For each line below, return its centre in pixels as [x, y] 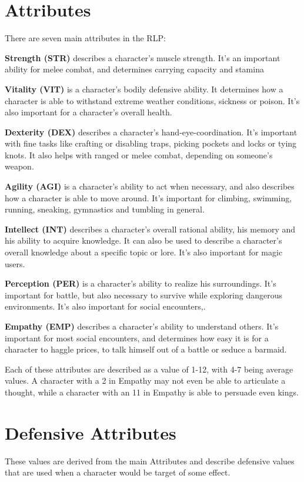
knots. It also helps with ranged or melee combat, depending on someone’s [139, 154]
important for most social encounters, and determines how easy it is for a [137, 338]
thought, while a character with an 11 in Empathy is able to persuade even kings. [152, 392]
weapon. [19, 166]
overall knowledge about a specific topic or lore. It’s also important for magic [144, 252]
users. [15, 263]
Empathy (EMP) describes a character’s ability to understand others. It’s [142, 326]
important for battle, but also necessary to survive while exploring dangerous [143, 295]
